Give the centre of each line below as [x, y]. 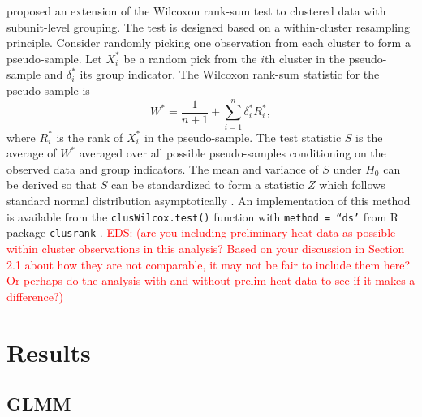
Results [49, 352]
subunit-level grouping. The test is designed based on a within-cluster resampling [208, 26]
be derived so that [52, 185]
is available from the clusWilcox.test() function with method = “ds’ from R [203, 216]
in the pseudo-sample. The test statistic [243, 137]
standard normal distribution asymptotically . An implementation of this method [209, 201]
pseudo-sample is [48, 90]
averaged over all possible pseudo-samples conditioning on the [233, 153]
